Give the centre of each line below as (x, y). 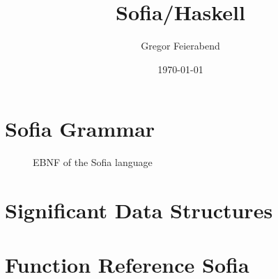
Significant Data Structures (139, 210)
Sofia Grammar (80, 129)
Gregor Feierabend (180, 46)
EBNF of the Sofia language (93, 162)
